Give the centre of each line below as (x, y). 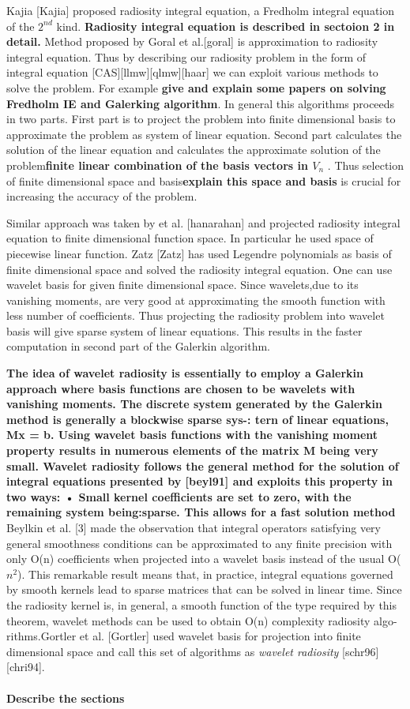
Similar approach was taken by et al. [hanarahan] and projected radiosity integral (203, 222)
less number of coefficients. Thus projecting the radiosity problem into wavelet (196, 315)
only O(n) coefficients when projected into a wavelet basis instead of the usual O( (204, 559)
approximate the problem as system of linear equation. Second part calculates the (204, 134)
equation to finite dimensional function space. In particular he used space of (190, 238)
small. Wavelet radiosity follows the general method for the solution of (203, 465)
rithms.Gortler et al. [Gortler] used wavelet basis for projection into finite (184, 636)
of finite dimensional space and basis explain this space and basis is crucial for (204, 180)
